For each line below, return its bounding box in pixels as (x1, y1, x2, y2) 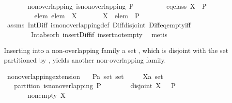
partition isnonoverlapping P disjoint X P (14, 80, 176, 90)
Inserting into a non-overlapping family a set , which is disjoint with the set (4, 45, 229, 55)
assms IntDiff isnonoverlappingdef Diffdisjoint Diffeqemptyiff (7, 20, 191, 30)
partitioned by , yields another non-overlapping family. (4, 54, 166, 64)
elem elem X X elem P (34, 10, 140, 20)
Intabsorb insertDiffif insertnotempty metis (31, 29, 168, 39)
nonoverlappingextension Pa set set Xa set (7, 71, 163, 81)
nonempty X (27, 90, 66, 100)
